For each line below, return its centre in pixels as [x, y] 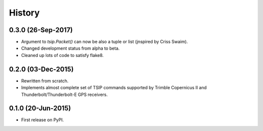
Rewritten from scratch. [45, 81]
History [24, 13]
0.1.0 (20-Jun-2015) [40, 108]
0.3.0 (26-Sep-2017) [41, 30]
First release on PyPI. [43, 120]
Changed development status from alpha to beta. [70, 48]
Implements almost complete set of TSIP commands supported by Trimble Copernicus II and [114, 88]
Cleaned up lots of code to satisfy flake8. [63, 55]
